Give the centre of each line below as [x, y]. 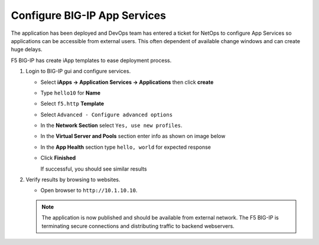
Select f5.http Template [72, 104]
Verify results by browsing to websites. [73, 179]
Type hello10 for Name [70, 93]
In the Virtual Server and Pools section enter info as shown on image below [133, 136]
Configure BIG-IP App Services [89, 15]
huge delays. [27, 50]
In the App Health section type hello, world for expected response [126, 147]
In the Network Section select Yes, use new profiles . [111, 125]
